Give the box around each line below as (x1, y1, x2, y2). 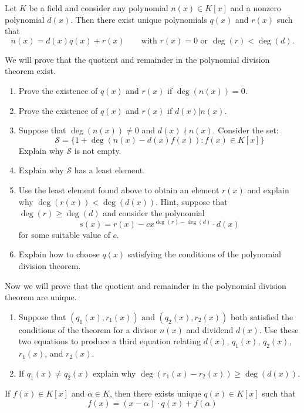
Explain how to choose (18, 248, 100, 260)
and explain (247, 183, 289, 196)
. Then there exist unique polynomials (70, 13, 207, 25)
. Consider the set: (212, 124, 279, 136)
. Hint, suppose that (156, 195, 228, 207)
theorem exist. (5, 65, 56, 77)
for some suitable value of (18, 228, 110, 240)
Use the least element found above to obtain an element (18, 183, 219, 196)
